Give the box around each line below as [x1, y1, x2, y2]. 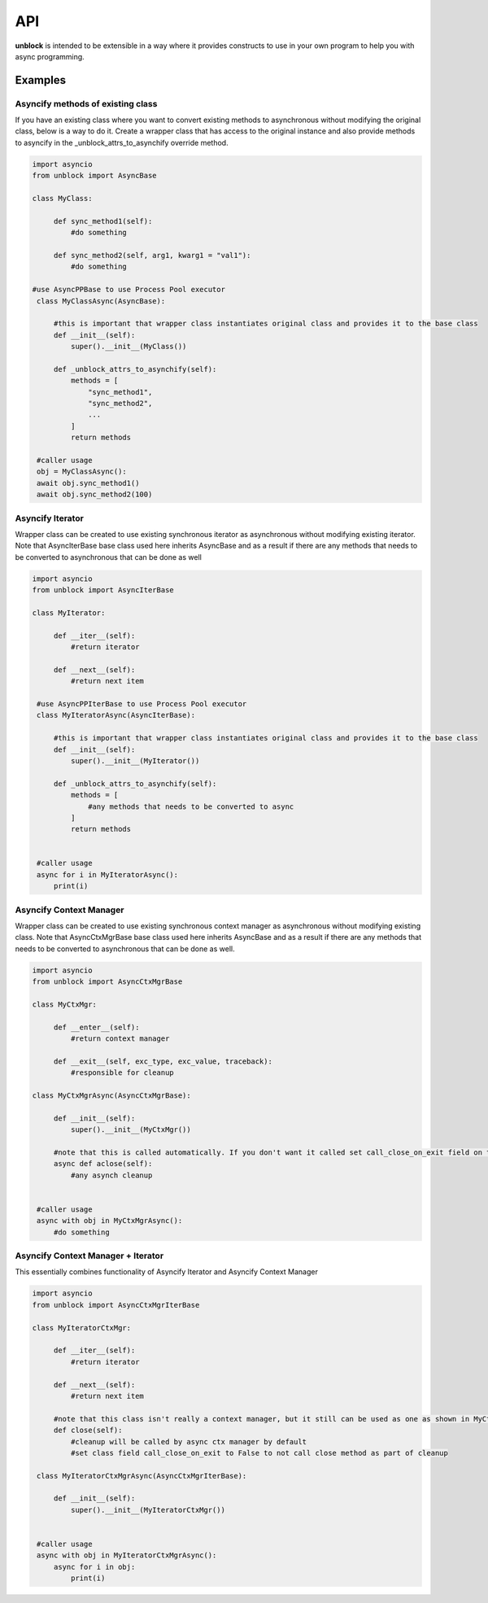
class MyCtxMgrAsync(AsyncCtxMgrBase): [32, 1091, 191, 1100]
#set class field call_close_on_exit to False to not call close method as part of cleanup [70, 1448, 449, 1457]
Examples [15, 73, 67, 87]
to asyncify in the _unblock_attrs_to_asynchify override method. [15, 138, 229, 147]
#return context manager [70, 1034, 170, 1043]
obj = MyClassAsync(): [37, 467, 128, 476]
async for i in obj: [53, 1562, 136, 1571]
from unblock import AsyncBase [32, 171, 158, 181]
